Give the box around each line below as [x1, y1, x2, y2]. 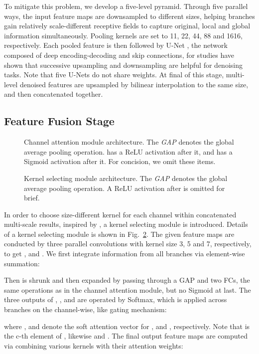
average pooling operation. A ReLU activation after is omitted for [24, 182, 225, 193]
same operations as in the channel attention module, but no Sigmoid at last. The [4, 284, 251, 295]
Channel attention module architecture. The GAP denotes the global [24, 137, 234, 147]
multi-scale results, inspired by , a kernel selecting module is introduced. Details [4, 219, 248, 229]
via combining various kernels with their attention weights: [4, 340, 183, 351]
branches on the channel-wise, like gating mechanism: [4, 304, 167, 315]
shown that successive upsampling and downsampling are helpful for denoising [4, 59, 243, 70]
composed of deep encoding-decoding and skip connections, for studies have [4, 49, 235, 60]
